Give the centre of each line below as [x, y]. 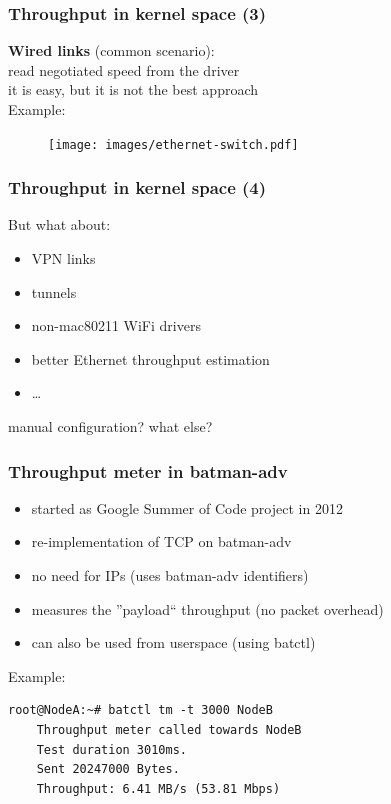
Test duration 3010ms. [111, 749]
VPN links [63, 258]
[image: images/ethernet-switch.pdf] [173, 144]
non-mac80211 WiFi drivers [116, 325]
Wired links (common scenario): [111, 50]
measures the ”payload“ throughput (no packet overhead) [207, 608]
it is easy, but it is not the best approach [133, 89]
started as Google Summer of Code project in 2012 [187, 507]
